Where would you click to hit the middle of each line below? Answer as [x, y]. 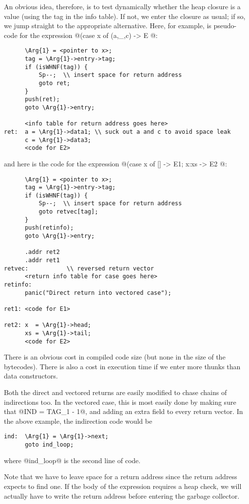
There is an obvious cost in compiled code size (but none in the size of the [115, 357]
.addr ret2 [42, 252]
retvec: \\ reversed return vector [79, 268]
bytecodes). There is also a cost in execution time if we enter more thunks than [122, 366]
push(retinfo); [49, 228]
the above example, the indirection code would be [78, 421]
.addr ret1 [42, 261]
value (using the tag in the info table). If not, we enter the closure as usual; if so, [125, 16]
